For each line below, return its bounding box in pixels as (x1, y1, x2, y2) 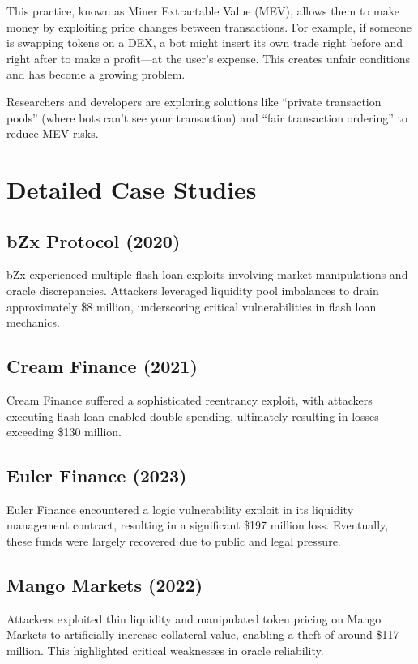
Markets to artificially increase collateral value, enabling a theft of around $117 (6, 626, 399, 643)
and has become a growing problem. (6, 66, 186, 83)
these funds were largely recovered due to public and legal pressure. (6, 533, 341, 550)
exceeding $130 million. (6, 423, 122, 440)
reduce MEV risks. (6, 125, 99, 142)
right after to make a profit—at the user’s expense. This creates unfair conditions (6, 49, 411, 66)
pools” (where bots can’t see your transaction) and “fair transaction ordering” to (6, 109, 407, 126)
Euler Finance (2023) (6, 463, 187, 488)
